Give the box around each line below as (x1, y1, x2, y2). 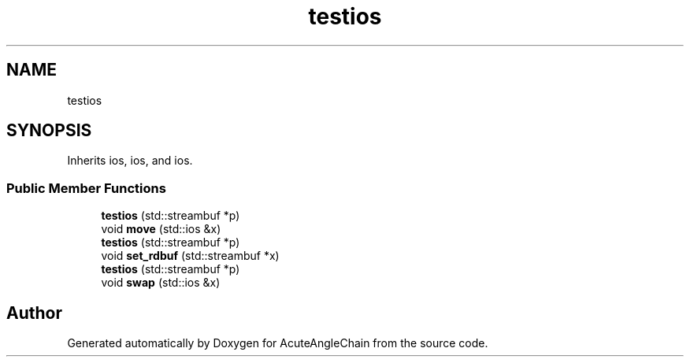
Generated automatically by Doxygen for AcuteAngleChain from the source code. (67, 336, 488, 350)
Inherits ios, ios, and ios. (67, 154, 193, 168)
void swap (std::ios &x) (101, 276, 221, 290)
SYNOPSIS (6, 120, 92, 141)
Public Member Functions (6, 180, 166, 196)
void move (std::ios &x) (101, 222, 221, 236)
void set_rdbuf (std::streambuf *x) (101, 249, 280, 263)
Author (6, 302, 62, 323)
